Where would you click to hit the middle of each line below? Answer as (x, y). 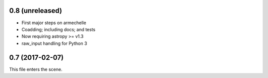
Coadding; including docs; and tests (59, 29)
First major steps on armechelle (54, 23)
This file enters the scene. (36, 69)
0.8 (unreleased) (35, 11)
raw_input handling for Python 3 (54, 43)
